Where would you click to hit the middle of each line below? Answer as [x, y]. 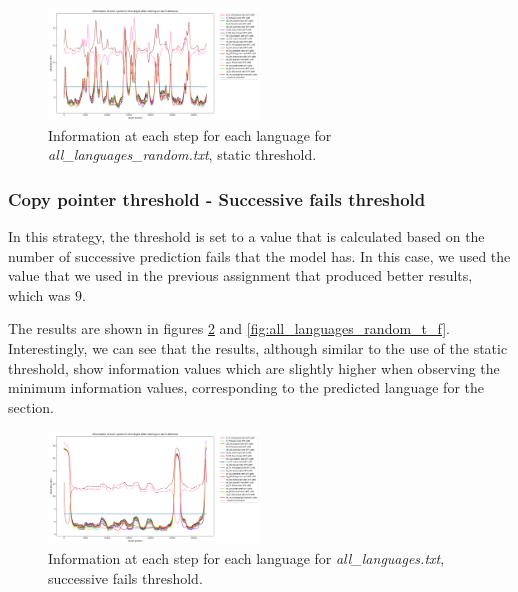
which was [39, 294]
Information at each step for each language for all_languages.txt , [246, 558]
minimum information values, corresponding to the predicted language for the [246, 387]
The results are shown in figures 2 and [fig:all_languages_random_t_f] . [229, 328]
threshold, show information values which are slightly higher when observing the [254, 367]
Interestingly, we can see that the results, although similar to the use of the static [258, 348]
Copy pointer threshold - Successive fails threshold [217, 198]
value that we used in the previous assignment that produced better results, [240, 275]
